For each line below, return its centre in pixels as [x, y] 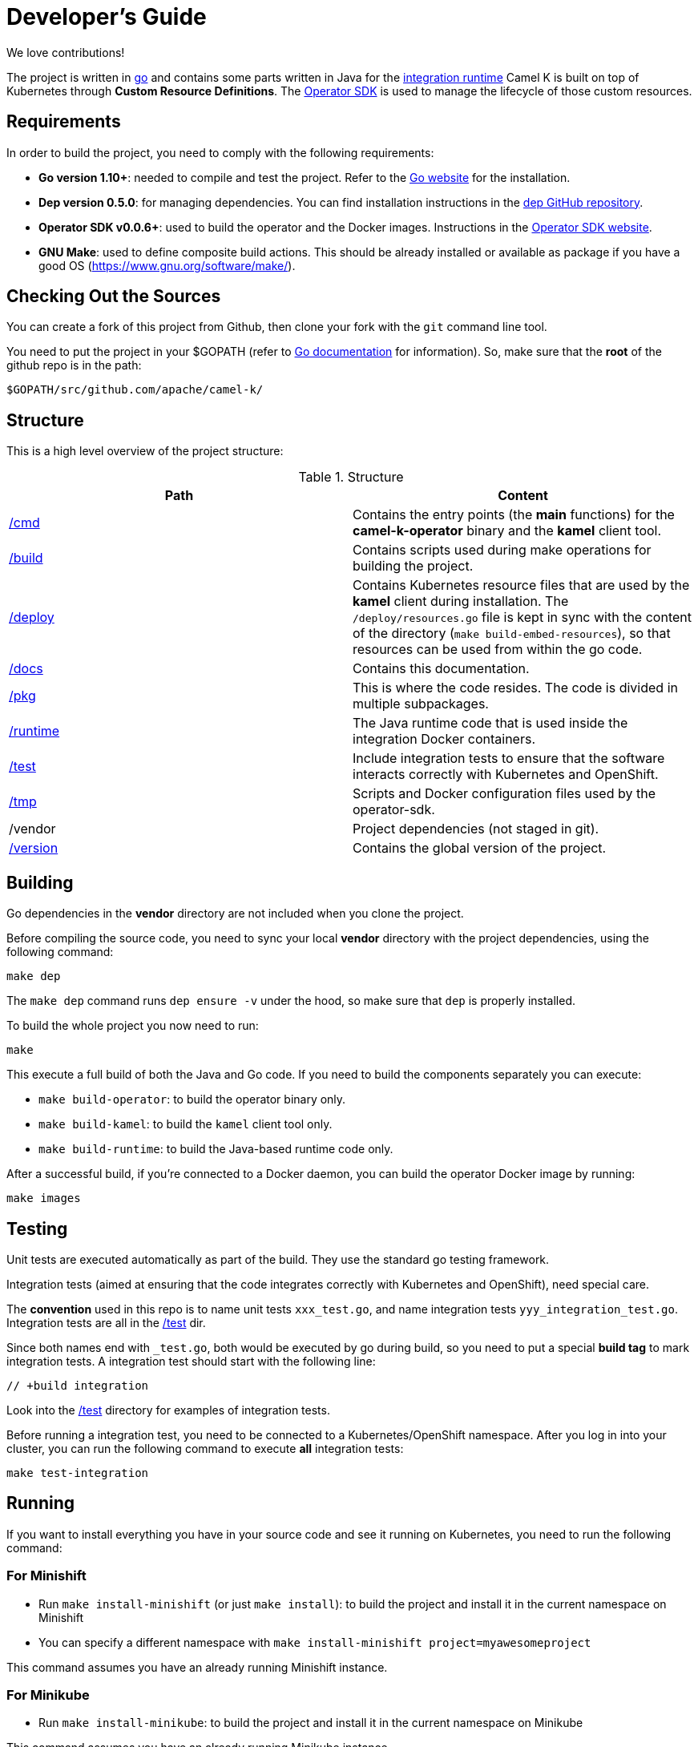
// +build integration [78, 1385]
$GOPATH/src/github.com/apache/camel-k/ [135, 390]
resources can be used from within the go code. [498, 650]
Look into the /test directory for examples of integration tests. [168, 1410]
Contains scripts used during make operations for [502, 550]
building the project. [413, 566]
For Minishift [46, 1576]
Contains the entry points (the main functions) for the [514, 515]
